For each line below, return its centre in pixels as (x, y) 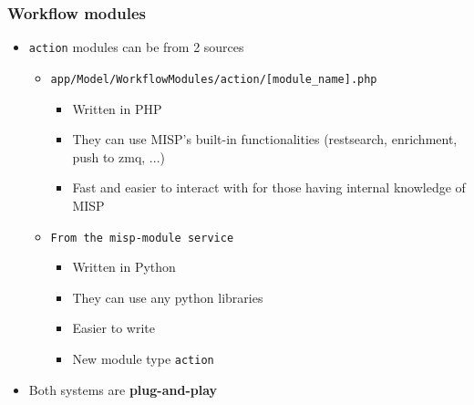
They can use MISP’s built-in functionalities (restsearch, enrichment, (265, 139)
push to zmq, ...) (118, 156)
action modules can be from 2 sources (136, 47)
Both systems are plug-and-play (123, 389)
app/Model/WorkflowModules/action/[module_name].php (214, 79)
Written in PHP (117, 108)
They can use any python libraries (168, 297)
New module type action (143, 358)
